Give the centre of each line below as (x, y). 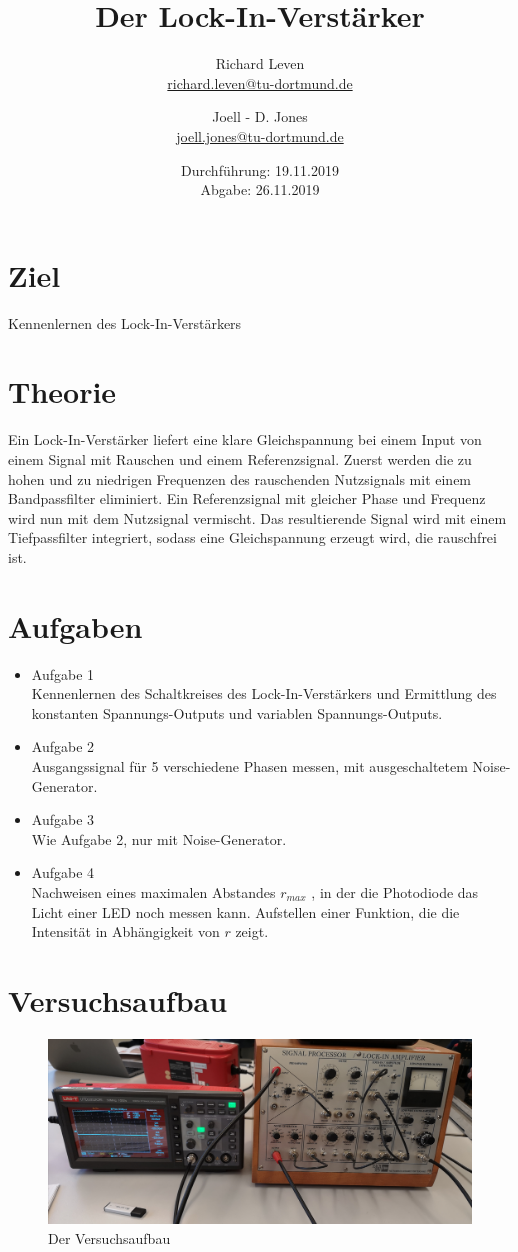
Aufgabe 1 (63, 673)
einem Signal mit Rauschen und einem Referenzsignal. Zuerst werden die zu (240, 458)
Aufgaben (75, 625)
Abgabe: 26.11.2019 (260, 189)
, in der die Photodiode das (395, 891)
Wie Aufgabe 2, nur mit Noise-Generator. (159, 838)
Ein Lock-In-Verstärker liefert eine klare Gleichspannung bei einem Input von (245, 439)
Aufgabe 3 (63, 819)
